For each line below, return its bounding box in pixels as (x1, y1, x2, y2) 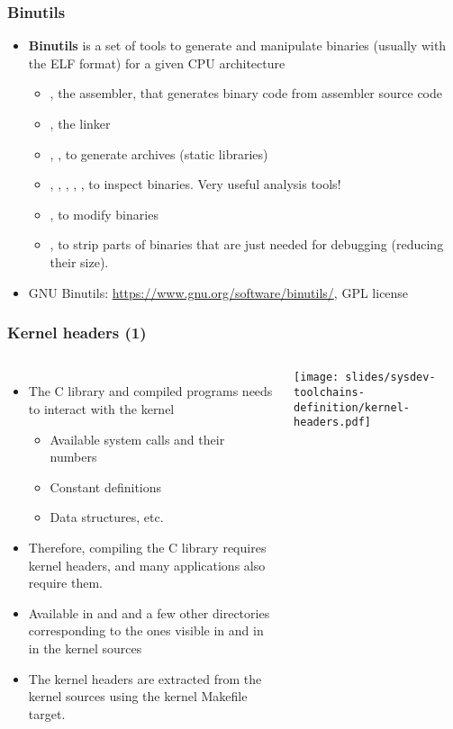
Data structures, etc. (50, 508, 164, 526)
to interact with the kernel (28, 399, 175, 418)
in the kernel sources (28, 638, 142, 657)
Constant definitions (50, 477, 162, 496)
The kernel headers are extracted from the (28, 669, 262, 688)
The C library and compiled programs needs (28, 382, 273, 400)
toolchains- (294, 386, 365, 400)
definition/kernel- (294, 400, 410, 414)
